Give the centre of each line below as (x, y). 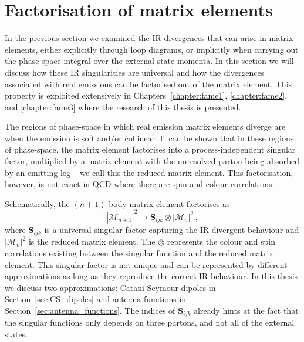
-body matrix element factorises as (168, 203)
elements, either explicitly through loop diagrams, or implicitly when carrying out (152, 49)
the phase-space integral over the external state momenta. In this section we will (149, 61)
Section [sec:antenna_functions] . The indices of (90, 310)
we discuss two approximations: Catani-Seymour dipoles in (110, 287)
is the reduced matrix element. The (92, 241)
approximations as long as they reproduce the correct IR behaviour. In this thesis (151, 276)
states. (16, 334)
